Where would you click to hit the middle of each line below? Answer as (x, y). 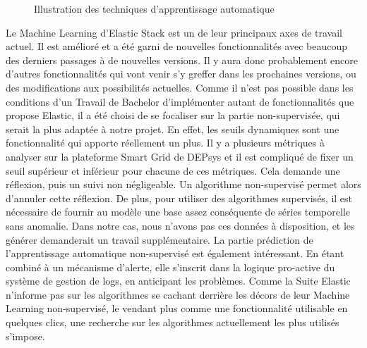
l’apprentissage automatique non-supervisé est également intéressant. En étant (175, 253)
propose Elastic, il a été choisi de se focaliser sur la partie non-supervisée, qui (173, 115)
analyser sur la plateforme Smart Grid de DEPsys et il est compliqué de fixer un (180, 156)
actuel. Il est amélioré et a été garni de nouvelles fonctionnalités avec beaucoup (177, 46)
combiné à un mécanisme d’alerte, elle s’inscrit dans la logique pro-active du (170, 267)
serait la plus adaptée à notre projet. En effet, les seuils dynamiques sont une (173, 129)
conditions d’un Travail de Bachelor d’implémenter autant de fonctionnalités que (180, 101)
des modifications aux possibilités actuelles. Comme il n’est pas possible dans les (180, 87)
